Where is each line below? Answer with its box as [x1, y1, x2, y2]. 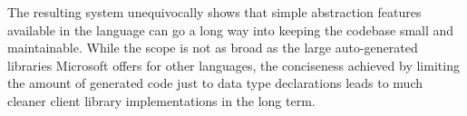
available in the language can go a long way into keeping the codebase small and [7, 20, 454, 39]
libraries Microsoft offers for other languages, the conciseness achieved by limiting [7, 55, 460, 74]
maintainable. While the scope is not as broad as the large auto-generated [7, 38, 418, 57]
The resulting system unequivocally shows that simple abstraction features [7, 3, 422, 21]
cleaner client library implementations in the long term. [7, 91, 316, 110]
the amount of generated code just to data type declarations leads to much [7, 73, 423, 92]
